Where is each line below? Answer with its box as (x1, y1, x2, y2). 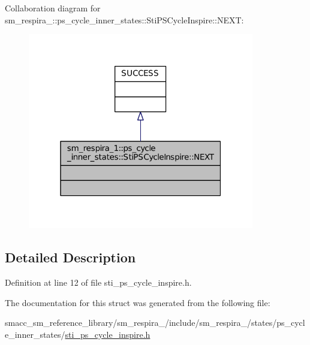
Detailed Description (5, 248, 136, 267)
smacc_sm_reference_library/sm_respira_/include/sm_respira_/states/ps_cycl (5, 316, 305, 329)
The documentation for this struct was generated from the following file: (5, 296, 270, 308)
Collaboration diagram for (5, 2, 101, 14)
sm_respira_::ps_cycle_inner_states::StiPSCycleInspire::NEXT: (5, 13, 244, 26)
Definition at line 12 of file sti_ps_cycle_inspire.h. (5, 276, 192, 289)
